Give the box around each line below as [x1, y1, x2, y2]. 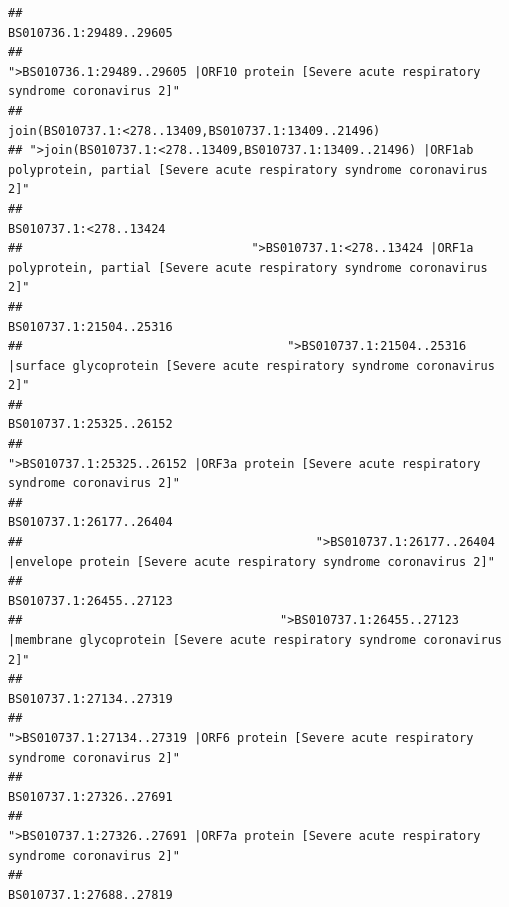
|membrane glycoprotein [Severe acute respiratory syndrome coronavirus [8, 633, 502, 647]
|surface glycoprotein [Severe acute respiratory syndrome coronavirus [8, 358, 495, 373]
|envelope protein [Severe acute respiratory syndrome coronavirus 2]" [8, 554, 495, 569]
